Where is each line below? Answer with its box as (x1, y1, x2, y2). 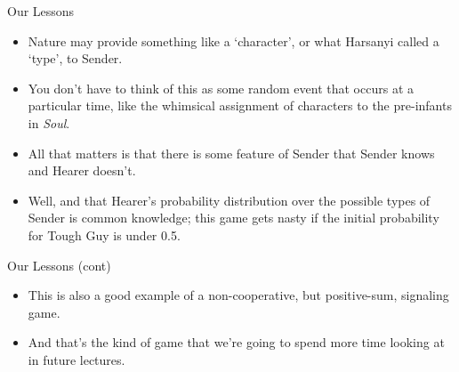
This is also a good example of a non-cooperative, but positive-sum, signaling (28, 286, 449, 304)
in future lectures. (28, 350, 125, 368)
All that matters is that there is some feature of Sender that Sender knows (28, 143, 435, 162)
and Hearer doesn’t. (28, 161, 136, 180)
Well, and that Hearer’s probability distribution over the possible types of (28, 190, 431, 209)
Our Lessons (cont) (7, 255, 111, 274)
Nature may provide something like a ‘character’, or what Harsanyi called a (28, 31, 439, 50)
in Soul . (28, 113, 70, 132)
